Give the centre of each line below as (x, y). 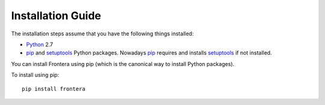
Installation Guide (56, 16)
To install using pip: (35, 75)
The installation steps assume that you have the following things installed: (102, 34)
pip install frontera (54, 89)
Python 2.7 (40, 44)
